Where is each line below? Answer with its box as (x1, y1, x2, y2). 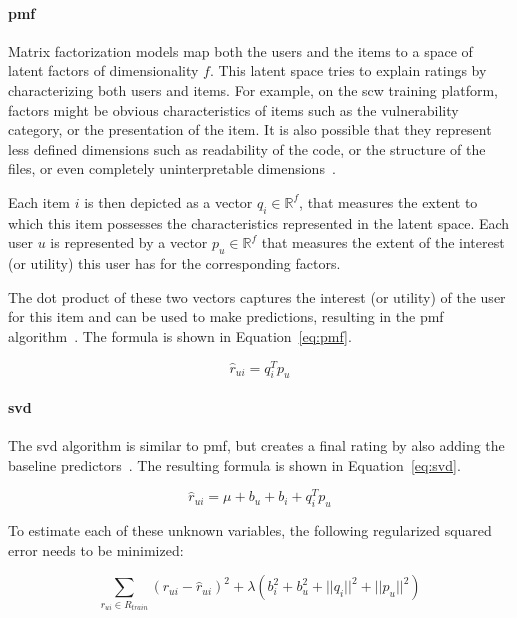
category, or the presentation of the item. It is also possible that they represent (8, 119, 492, 140)
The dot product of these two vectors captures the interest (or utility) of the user (8, 286, 506, 307)
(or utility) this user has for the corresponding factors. (8, 253, 341, 274)
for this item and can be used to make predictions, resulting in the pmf (8, 306, 444, 327)
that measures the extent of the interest (261, 232, 505, 253)
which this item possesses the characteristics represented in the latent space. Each (8, 212, 510, 233)
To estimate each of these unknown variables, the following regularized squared (8, 520, 492, 541)
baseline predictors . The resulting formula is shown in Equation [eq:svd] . (8, 454, 461, 475)
